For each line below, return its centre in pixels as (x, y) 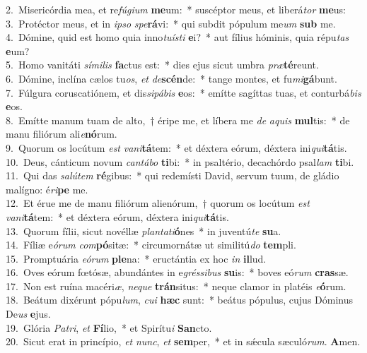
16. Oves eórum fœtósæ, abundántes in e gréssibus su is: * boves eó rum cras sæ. (177, 272)
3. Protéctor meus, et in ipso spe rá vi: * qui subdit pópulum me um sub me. (171, 23)
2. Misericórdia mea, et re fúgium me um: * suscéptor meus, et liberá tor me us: (176, 9)
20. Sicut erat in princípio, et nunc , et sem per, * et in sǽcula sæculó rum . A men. (183, 341)
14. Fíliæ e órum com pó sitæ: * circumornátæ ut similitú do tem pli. (151, 245)
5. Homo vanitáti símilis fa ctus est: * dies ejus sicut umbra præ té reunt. (162, 65)
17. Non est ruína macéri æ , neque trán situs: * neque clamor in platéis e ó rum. (176, 286)
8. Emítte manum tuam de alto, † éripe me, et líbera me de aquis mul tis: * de (178, 120)
